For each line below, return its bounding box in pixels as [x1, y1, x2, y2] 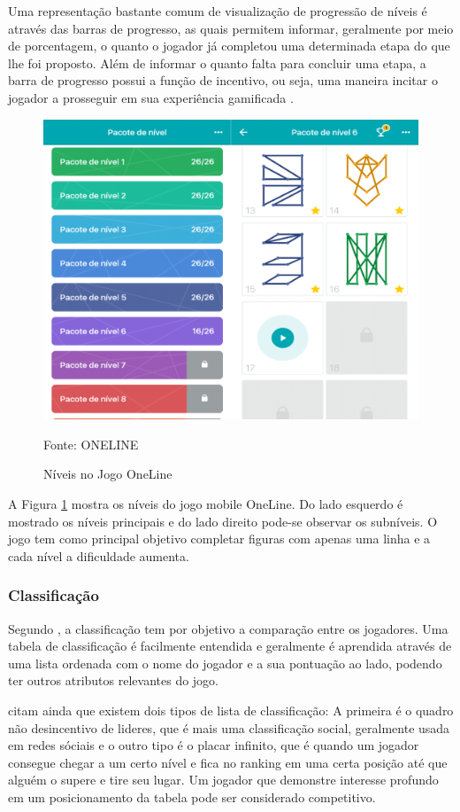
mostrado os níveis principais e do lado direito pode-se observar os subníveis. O [8, 511, 438, 530]
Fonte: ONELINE [43, 434, 139, 453]
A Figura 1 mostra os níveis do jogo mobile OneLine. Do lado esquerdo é [8, 495, 403, 513]
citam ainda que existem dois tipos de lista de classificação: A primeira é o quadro [8, 701, 454, 720]
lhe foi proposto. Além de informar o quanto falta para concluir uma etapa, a [8, 53, 426, 72]
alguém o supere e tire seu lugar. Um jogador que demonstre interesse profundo [8, 770, 439, 789]
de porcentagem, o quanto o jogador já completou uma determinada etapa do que [8, 36, 450, 55]
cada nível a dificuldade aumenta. [8, 546, 189, 565]
